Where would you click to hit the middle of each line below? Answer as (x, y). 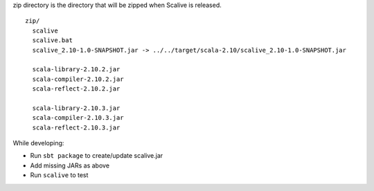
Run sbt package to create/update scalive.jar (97, 156)
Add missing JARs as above (70, 165)
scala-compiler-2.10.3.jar (78, 118)
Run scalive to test (59, 175)
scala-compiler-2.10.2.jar (78, 79)
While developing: (38, 143)
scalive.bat (52, 40)
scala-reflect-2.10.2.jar (76, 89)
